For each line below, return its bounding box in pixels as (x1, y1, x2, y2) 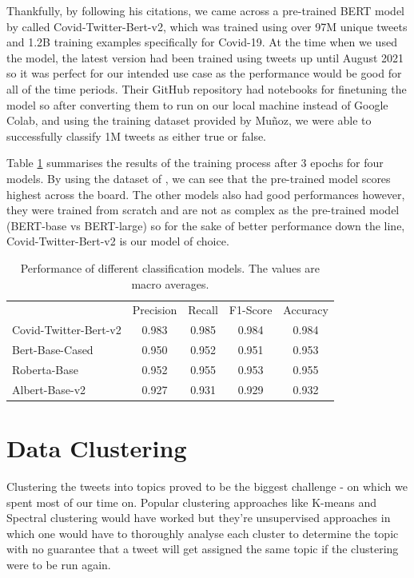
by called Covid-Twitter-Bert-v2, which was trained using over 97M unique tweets (6, 18, 408, 34)
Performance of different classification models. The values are (20, 259, 320, 276)
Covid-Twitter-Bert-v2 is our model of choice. (6, 233, 229, 249)
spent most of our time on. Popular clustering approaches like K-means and (6, 493, 377, 510)
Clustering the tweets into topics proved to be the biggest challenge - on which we (6, 477, 408, 494)
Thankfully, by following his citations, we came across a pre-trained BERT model (6, 2, 405, 18)
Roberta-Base (12, 361, 78, 377)
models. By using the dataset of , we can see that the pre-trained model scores (6, 169, 391, 186)
